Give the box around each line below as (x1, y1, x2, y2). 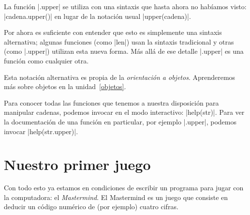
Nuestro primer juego (4, 154, 151, 174)
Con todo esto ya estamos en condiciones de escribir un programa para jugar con (4, 183, 244, 193)
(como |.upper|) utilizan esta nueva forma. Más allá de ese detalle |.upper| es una (4, 46, 244, 56)
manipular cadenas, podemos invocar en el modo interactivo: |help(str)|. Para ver (4, 107, 245, 117)
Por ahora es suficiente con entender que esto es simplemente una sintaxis (4, 27, 222, 37)
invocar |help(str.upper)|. (4, 126, 78, 136)
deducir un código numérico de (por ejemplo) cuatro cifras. (4, 201, 178, 212)
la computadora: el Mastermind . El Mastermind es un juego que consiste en (4, 192, 228, 202)
